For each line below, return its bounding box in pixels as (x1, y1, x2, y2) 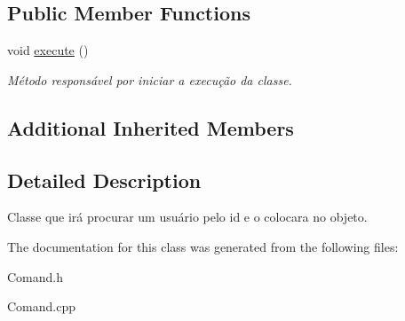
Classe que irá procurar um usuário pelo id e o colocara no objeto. (7, 207, 368, 226)
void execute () (7, 41, 89, 59)
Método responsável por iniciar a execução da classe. (7, 70, 292, 89)
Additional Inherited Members (7, 114, 294, 141)
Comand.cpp (7, 297, 76, 316)
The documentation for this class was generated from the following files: (7, 237, 399, 255)
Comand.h (7, 267, 64, 286)
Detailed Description (7, 166, 202, 193)
